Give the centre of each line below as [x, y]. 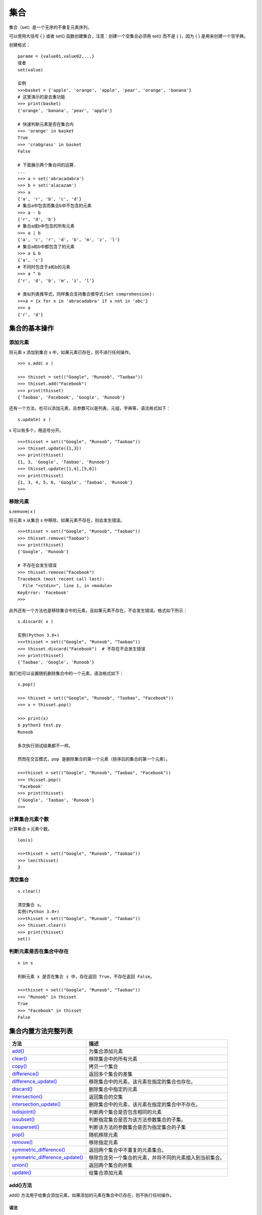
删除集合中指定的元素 [113, 1089]
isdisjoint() [24, 1111]
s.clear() [29, 891]
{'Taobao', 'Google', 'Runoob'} [56, 662]
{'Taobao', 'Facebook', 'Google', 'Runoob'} [72, 398]
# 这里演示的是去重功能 [41, 97]
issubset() [23, 1119]
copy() [19, 1066]
